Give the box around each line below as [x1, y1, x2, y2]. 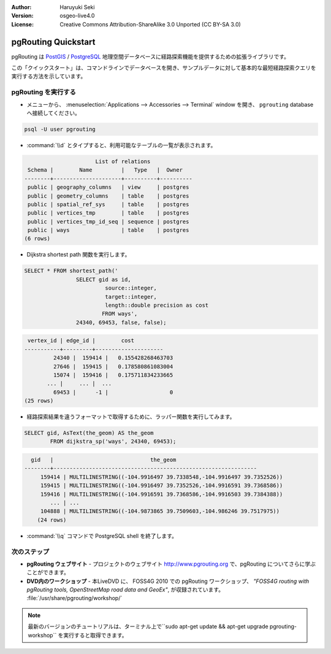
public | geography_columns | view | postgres [28, 184, 189, 191]
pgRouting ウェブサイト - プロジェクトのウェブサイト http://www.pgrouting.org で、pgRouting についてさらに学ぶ [26, 560, 316, 567]
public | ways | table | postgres [28, 227, 189, 234]
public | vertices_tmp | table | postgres [28, 209, 189, 217]
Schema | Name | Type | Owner [28, 166, 183, 174]
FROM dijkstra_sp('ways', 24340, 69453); [50, 438, 177, 445]
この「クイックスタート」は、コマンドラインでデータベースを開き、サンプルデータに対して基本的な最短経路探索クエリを [11, 64, 317, 72]
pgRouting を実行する [11, 88, 77, 96]
